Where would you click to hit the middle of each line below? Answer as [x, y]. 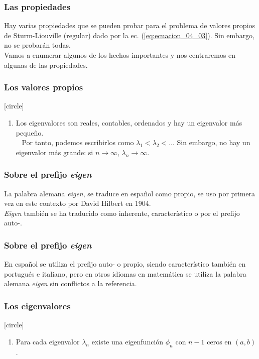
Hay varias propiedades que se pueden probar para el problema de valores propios [130, 25]
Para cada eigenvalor [48, 341]
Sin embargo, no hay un [214, 142]
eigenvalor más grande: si [54, 152]
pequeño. [30, 132]
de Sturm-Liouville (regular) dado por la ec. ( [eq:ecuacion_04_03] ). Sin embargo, [129, 35]
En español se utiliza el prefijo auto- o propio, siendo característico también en [125, 264]
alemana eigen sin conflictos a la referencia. [71, 283]
